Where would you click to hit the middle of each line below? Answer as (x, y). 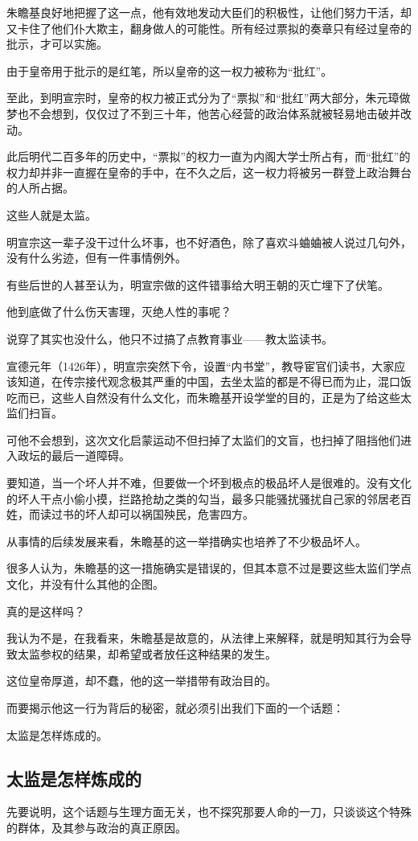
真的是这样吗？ (46, 611)
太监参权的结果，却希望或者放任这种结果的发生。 (147, 653)
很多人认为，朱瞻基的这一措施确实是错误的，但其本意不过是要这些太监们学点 (209, 568)
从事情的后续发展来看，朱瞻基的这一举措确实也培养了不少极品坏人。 (186, 541)
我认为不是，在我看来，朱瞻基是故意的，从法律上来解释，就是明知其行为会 (203, 638)
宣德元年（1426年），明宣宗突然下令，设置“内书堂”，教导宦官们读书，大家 (201, 365)
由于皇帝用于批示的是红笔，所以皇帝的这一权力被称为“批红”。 (170, 70)
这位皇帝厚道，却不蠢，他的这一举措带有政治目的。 (141, 681)
